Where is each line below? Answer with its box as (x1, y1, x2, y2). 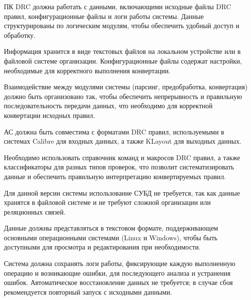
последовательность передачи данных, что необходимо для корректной (4, 100, 213, 111)
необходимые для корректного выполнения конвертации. (4, 65, 171, 75)
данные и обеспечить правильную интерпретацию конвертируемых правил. (4, 171, 226, 181)
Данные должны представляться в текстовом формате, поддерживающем (4, 223, 218, 233)
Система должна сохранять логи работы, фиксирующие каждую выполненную (4, 258, 235, 268)
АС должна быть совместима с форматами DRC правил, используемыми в (4, 126, 224, 136)
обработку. (4, 30, 35, 40)
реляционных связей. (4, 206, 66, 217)
